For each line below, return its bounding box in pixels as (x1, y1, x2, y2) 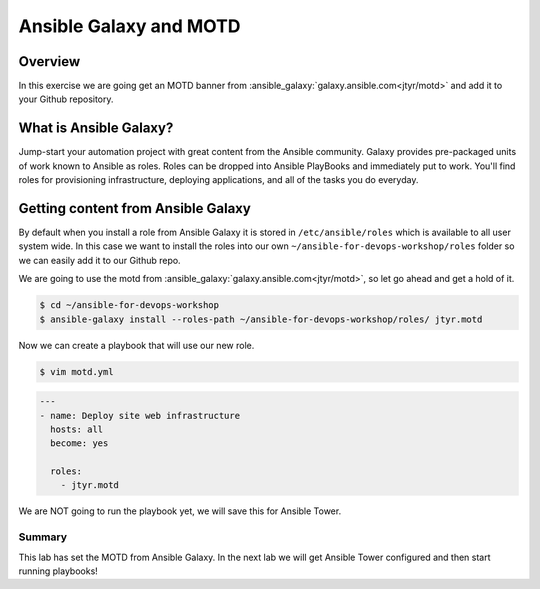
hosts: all (50, 423, 104, 435)
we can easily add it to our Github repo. (18, 254, 181, 266)
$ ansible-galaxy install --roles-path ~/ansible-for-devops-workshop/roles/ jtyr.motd (39, 313, 483, 325)
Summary (18, 530, 68, 544)
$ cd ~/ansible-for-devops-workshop (39, 300, 220, 311)
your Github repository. (18, 93, 114, 105)
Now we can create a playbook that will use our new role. (18, 339, 255, 351)
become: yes (50, 438, 109, 449)
